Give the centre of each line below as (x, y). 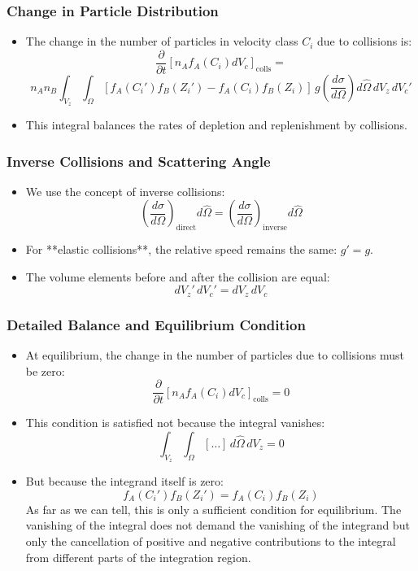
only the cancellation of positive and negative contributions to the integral (211, 540)
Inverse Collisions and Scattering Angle (139, 161)
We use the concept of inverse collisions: (125, 191)
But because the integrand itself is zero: (124, 481)
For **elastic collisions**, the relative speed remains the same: (181, 249)
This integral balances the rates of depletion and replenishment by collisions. (216, 125)
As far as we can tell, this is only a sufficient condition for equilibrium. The (213, 509)
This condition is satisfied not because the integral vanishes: (175, 423)
